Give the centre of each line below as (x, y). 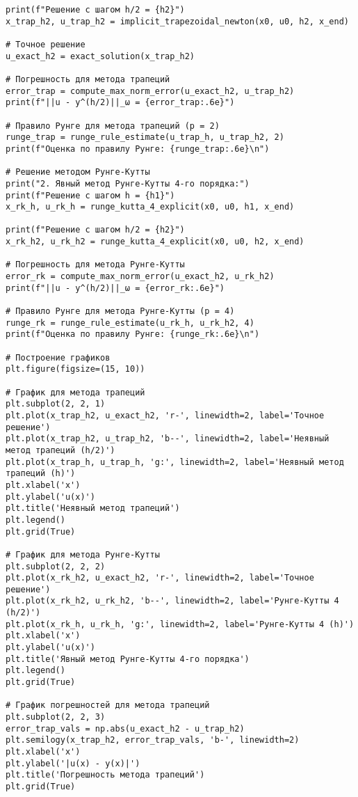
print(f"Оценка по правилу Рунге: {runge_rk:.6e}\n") (133, 334)
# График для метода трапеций (75, 392)
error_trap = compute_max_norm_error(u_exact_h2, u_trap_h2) (150, 91)
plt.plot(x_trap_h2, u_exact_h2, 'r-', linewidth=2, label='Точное (165, 415)
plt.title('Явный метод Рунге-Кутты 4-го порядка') (128, 659)
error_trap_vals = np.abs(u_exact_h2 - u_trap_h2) (125, 728)
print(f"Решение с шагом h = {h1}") (90, 195)
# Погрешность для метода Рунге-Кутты (95, 265)
